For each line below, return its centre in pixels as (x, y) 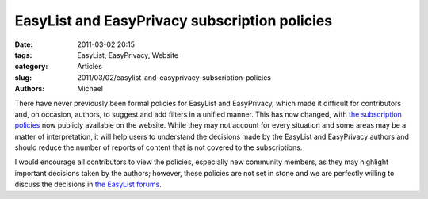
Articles (90, 67)
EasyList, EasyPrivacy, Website (128, 55)
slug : (23, 77)
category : (31, 67)
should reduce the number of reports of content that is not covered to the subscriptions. (159, 147)
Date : (24, 44)
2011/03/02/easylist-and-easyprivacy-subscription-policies (174, 77)
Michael (90, 89)
